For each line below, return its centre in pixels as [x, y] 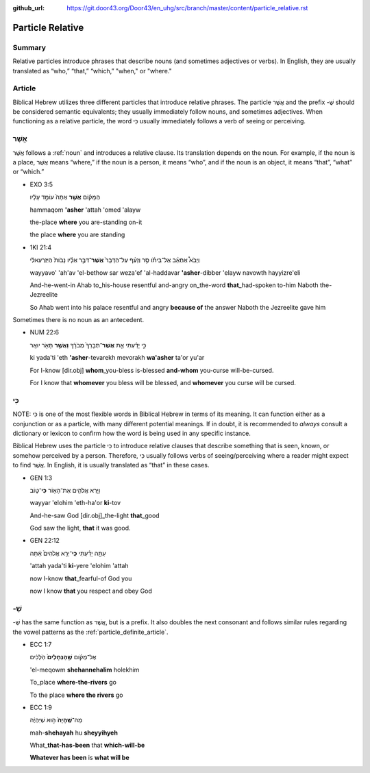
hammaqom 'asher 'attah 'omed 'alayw [85, 210]
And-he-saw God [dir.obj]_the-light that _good [95, 515]
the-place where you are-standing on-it [86, 222]
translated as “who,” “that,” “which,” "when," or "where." [92, 71]
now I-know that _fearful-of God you [81, 578]
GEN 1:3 [41, 478]
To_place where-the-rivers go [73, 683]
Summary [29, 47]
